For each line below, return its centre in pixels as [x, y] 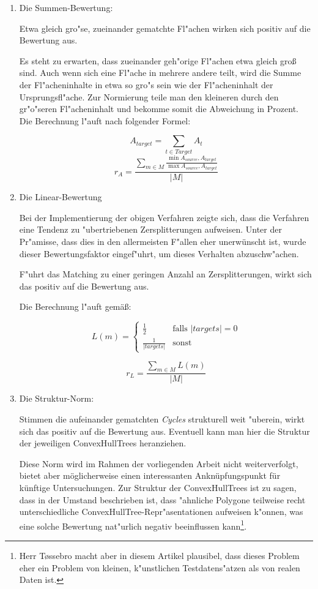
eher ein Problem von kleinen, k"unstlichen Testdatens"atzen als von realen [160, 567]
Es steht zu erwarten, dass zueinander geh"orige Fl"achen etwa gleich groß [158, 60]
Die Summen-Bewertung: [66, 7]
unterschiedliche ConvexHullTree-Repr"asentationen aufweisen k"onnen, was [161, 512]
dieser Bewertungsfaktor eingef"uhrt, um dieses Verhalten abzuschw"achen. [159, 253]
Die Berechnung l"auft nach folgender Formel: [105, 120]
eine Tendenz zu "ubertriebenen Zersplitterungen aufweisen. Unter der [150, 229]
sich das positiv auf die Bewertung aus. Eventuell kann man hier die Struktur [165, 431]
